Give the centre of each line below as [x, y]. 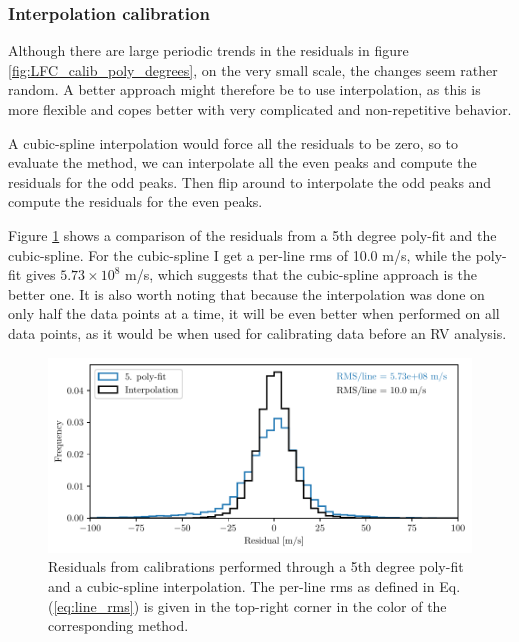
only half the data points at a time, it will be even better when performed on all [254, 313]
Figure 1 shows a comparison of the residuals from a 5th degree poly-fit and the [252, 234]
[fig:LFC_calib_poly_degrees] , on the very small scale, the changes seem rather [253, 69]
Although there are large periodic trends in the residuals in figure [208, 50]
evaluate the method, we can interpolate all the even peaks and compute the [242, 162]
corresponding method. [118, 625]
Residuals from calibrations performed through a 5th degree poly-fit [256, 566]
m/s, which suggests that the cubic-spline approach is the [301, 274]
